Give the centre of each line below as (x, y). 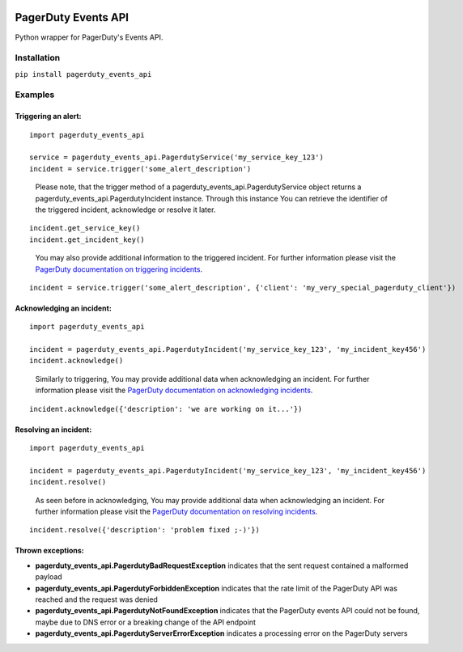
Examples (35, 95)
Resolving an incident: (53, 430)
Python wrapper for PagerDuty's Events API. (89, 37)
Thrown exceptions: (49, 551)
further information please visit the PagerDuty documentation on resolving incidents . (176, 511)
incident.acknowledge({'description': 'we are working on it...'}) (166, 409)
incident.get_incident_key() (87, 239)
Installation (38, 58)
